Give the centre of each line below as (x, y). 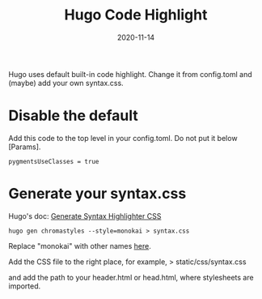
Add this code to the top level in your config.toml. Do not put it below (123, 138)
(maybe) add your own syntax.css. (66, 83)
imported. (25, 286)
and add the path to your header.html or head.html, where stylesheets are (131, 277)
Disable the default (74, 116)
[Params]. (25, 147)
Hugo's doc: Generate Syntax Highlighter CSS (85, 216)
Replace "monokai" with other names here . (80, 246)
